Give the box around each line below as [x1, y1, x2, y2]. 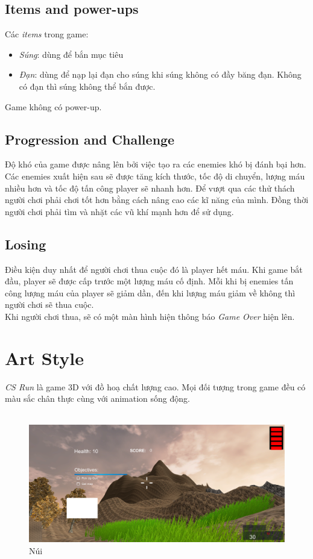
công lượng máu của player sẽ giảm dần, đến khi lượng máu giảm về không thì [5, 286, 296, 299]
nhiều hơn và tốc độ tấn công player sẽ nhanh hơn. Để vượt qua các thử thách [5, 181, 295, 194]
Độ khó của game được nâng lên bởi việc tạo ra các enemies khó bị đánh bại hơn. [5, 158, 306, 170]
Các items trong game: [5, 28, 89, 40]
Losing [5, 234, 46, 253]
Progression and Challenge [5, 130, 175, 148]
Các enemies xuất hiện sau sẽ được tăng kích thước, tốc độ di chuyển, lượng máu [5, 169, 305, 182]
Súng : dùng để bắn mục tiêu [19, 48, 124, 60]
